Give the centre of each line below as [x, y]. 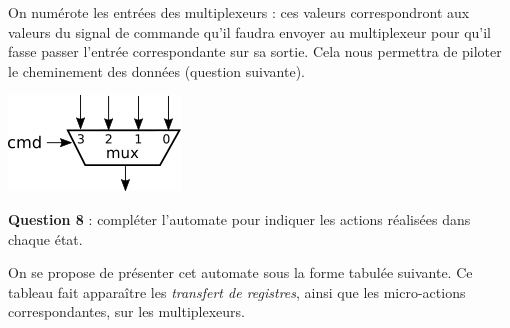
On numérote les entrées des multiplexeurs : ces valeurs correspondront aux [239, 12]
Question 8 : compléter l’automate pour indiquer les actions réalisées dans [239, 218]
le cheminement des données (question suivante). [156, 70]
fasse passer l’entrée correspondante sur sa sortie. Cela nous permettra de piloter [255, 51]
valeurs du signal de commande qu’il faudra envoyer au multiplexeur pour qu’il [250, 31]
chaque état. [45, 238]
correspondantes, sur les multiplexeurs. [126, 311]
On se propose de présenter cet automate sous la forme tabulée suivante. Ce [240, 272]
